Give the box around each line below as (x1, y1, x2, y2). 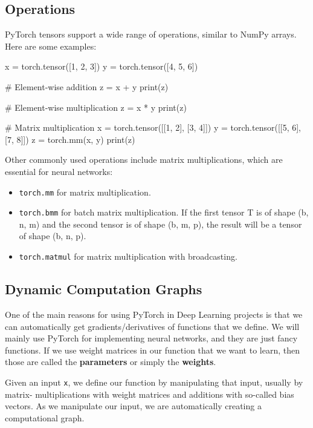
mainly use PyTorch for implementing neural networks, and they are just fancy (5, 332, 298, 344)
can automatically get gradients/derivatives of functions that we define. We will (5, 320, 300, 332)
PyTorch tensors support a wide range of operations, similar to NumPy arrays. (5, 28, 297, 41)
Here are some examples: (5, 39, 97, 52)
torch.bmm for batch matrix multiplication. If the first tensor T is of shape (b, (19, 206, 309, 219)
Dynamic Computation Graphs (5, 280, 202, 298)
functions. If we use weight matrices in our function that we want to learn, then (5, 343, 300, 356)
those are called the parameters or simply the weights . (5, 355, 216, 368)
